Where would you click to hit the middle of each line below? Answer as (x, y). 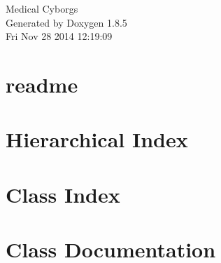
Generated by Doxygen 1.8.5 (66, 22)
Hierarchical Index (97, 139)
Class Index (63, 194)
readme (42, 84)
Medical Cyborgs (42, 8)
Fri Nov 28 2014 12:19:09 (59, 36)
